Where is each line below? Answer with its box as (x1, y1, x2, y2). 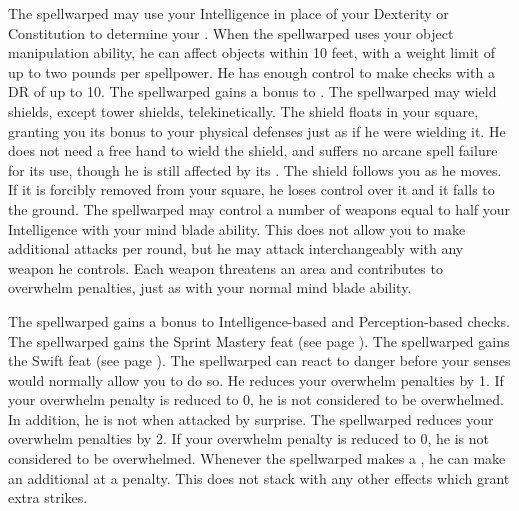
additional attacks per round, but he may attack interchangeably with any (8, 238, 464, 259)
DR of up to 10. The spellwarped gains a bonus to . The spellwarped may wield (8, 81, 497, 102)
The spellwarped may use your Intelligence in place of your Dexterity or (8, 3, 449, 23)
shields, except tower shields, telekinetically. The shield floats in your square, (8, 100, 479, 121)
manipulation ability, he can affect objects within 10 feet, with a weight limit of (8, 42, 495, 63)
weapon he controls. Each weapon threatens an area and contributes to (8, 257, 443, 278)
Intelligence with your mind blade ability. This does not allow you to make (8, 218, 466, 239)
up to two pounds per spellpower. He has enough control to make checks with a (8, 61, 495, 82)
